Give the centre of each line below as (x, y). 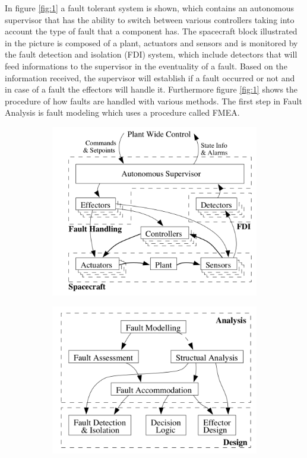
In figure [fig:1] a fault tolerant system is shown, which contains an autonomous (150, 8)
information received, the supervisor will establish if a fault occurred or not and (150, 77)
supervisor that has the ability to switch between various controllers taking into (150, 19)
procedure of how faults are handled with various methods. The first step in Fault (153, 101)
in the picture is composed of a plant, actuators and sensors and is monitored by (151, 42)
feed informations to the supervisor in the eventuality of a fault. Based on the (146, 66)
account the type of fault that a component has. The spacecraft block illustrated (151, 31)
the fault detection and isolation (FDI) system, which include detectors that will (151, 54)
